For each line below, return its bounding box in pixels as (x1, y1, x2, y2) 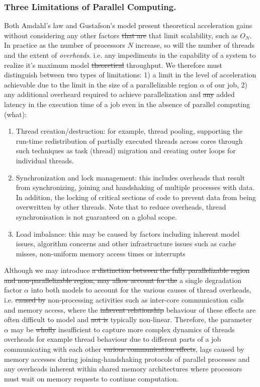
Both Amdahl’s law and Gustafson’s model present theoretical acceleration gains (4, 20, 252, 31)
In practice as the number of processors (4, 40, 125, 50)
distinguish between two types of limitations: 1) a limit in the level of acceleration (4, 69, 256, 80)
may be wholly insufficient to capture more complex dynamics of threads (11, 324, 235, 334)
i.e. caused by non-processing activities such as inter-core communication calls (4, 295, 244, 305)
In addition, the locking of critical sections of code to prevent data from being (16, 191, 256, 202)
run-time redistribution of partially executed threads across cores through (16, 135, 243, 146)
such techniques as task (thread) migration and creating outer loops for (16, 145, 236, 156)
